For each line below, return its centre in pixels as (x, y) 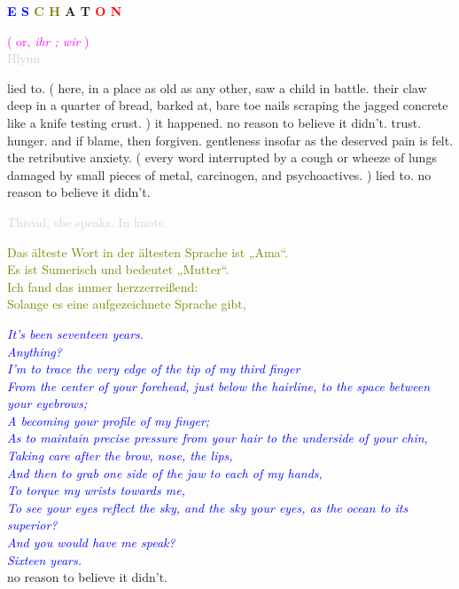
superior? (32, 525)
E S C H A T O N (65, 11)
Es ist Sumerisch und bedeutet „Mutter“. (118, 269)
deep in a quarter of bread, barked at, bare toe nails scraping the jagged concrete (228, 105)
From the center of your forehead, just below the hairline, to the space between (219, 385)
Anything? (35, 351)
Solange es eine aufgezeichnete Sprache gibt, (127, 304)
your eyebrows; (47, 403)
